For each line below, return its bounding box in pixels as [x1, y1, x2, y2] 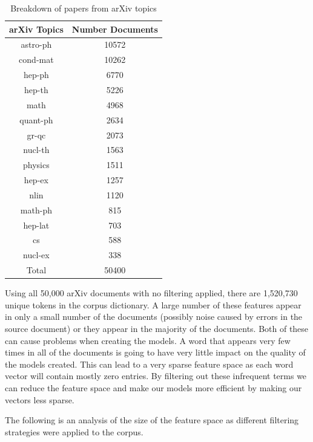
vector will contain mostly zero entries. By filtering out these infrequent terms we [5, 369, 307, 382]
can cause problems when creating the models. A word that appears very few [5, 334, 291, 346]
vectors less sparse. [5, 393, 74, 406]
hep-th [24, 83, 48, 96]
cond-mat [19, 53, 54, 66]
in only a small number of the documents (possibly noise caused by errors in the [5, 310, 303, 323]
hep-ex [24, 174, 48, 186]
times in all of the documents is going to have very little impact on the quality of [5, 346, 306, 359]
